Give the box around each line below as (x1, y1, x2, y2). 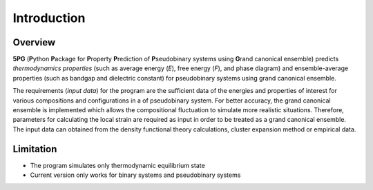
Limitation (12, 143, 57, 155)
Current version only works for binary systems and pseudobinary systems (30, 171, 241, 179)
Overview (12, 36, 56, 48)
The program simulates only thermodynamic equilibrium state (30, 161, 205, 169)
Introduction (12, 10, 86, 25)
